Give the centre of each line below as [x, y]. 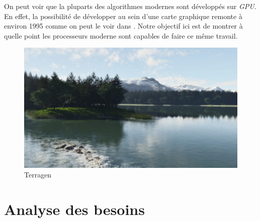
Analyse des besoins [74, 209]
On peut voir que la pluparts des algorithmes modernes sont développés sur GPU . [130, 6]
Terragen [38, 175]
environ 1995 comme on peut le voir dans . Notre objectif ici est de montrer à [123, 26]
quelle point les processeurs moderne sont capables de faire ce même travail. [121, 35]
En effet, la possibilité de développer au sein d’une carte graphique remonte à [123, 16]
